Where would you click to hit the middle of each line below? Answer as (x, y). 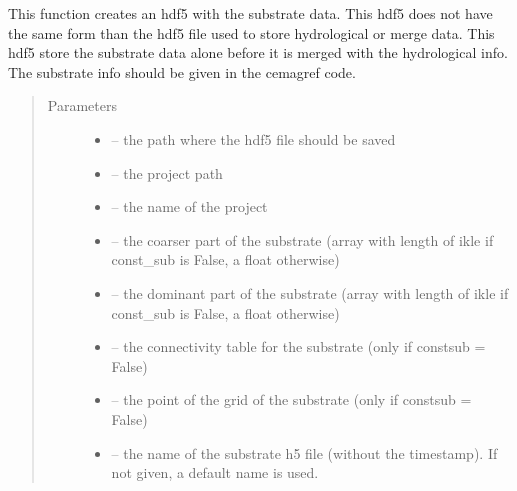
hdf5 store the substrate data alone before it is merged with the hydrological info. (258, 52)
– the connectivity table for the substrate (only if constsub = (298, 346)
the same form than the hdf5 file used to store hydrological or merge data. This (251, 32)
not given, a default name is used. (215, 472)
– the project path (167, 172)
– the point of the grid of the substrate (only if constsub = (291, 399)
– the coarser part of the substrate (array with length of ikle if (302, 239)
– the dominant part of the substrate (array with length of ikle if (310, 292)
